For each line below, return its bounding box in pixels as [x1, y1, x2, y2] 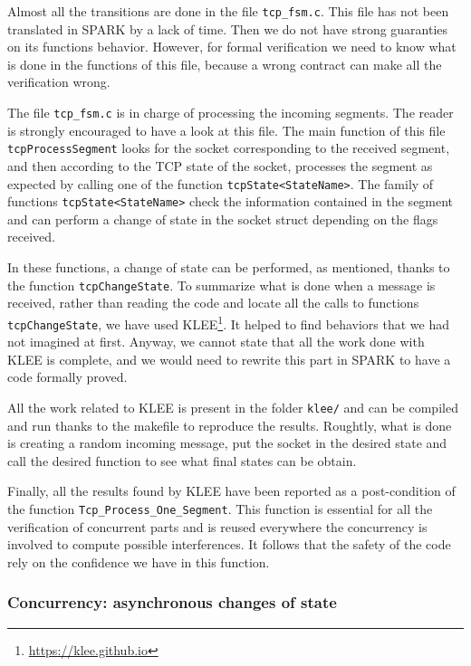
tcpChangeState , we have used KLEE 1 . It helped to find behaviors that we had [7, 311, 449, 333]
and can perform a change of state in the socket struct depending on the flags [7, 209, 438, 228]
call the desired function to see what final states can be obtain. [7, 451, 357, 470]
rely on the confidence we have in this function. [7, 552, 270, 571]
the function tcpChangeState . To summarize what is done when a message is [7, 275, 436, 294]
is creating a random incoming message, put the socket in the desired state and [7, 433, 447, 452]
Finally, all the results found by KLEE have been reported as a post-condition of [7, 481, 456, 500]
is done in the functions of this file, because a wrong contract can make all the [7, 54, 442, 73]
